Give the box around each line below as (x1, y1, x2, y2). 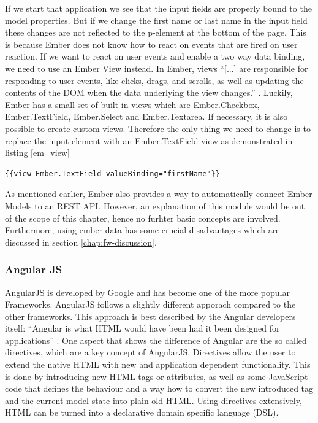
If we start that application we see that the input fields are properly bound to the (5, 2, 312, 14)
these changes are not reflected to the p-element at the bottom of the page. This (5, 26, 306, 39)
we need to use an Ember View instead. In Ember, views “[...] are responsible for (5, 61, 308, 74)
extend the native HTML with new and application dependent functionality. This (5, 358, 311, 371)
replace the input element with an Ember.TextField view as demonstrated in (5, 134, 293, 147)
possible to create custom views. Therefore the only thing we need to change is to (5, 122, 311, 134)
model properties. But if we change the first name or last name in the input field (5, 14, 308, 26)
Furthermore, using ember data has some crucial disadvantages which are (5, 223, 280, 236)
